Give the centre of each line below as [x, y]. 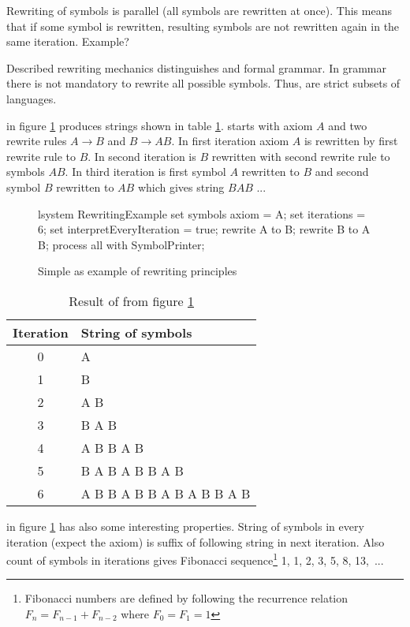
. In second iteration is [142, 156]
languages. [32, 98]
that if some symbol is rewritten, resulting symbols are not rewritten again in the [203, 26]
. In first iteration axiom [230, 141]
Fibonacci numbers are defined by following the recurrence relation [186, 598]
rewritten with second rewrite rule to [301, 156]
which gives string [181, 187]
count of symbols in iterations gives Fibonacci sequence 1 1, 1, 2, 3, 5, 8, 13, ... [195, 559]
